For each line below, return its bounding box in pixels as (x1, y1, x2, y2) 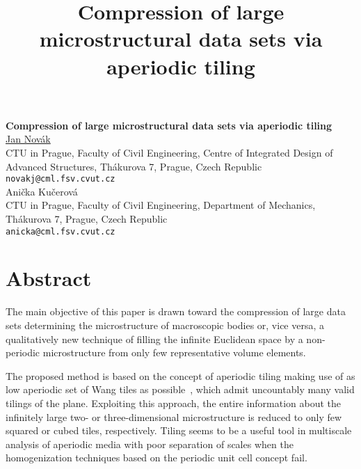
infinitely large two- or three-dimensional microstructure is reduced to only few (6, 409, 342, 424)
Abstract (6, 264, 92, 292)
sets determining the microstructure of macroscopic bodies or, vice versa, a (6, 317, 325, 332)
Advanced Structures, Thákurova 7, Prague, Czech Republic (6, 159, 262, 173)
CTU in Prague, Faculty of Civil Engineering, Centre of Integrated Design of (6, 145, 333, 159)
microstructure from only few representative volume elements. (42, 345, 306, 360)
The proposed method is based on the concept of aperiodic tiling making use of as (6, 368, 355, 383)
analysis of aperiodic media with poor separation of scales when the (6, 436, 294, 451)
